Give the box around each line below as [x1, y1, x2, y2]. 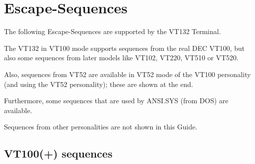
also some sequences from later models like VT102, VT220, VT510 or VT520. [4, 52, 239, 63]
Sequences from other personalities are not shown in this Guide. [4, 122, 198, 132]
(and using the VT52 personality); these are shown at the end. [4, 79, 193, 89]
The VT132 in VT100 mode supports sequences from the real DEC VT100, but [4, 42, 245, 53]
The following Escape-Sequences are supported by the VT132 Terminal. [4, 26, 221, 37]
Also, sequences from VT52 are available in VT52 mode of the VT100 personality [4, 69, 251, 79]
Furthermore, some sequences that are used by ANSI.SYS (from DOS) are [4, 95, 228, 106]
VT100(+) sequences [4, 146, 113, 161]
